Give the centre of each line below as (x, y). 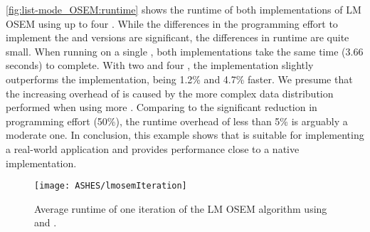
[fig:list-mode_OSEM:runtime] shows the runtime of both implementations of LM (184, 9)
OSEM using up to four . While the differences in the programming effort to (172, 23)
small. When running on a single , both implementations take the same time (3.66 (185, 51)
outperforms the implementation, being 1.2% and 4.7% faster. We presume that (179, 79)
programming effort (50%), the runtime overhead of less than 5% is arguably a (177, 121)
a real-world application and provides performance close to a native (153, 148)
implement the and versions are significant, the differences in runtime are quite (178, 37)
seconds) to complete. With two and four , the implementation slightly (160, 65)
